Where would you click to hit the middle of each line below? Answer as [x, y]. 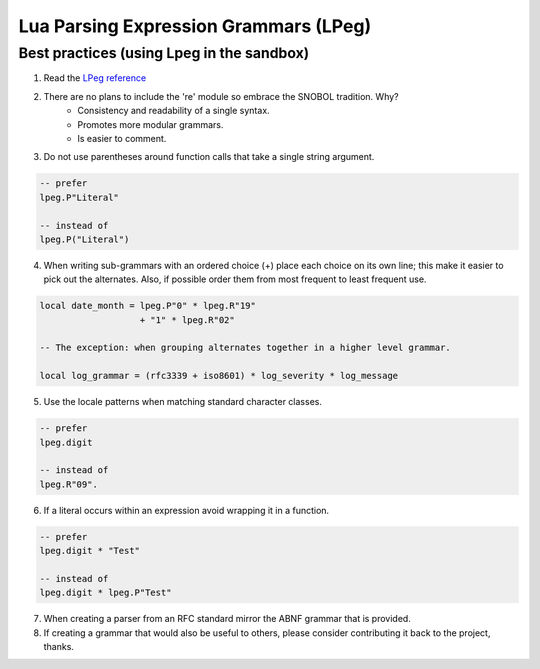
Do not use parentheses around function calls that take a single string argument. [209, 157]
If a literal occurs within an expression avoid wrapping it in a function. [186, 510]
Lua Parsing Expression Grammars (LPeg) [195, 26]
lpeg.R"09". [69, 484]
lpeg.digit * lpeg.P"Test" [105, 593]
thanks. [59, 647]
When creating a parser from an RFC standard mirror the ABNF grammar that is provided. [227, 619]
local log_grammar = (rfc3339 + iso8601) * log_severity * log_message [219, 376]
